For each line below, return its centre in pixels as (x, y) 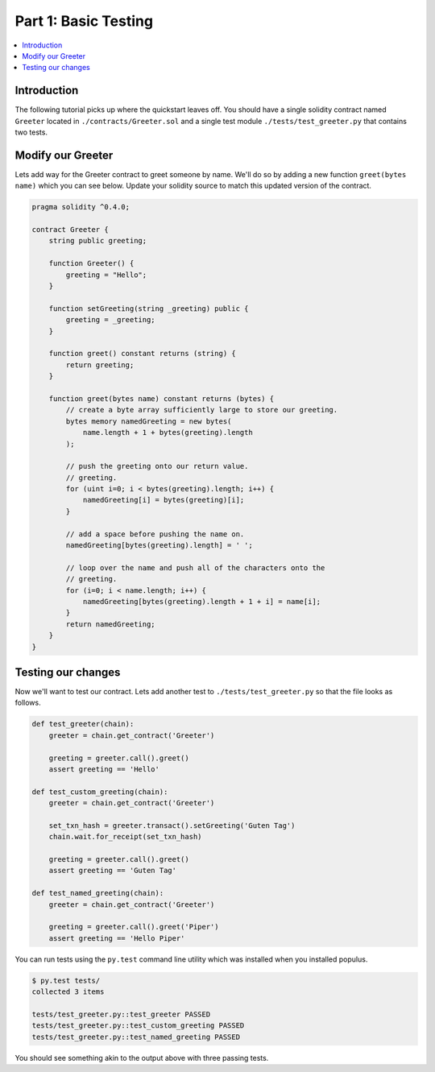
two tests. (31, 132)
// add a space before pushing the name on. (155, 534)
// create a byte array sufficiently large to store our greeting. (202, 410)
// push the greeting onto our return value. (157, 466)
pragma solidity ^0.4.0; (81, 207)
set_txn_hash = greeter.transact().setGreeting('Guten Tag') (172, 825)
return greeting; (100, 365)
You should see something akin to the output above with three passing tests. (142, 1058)
